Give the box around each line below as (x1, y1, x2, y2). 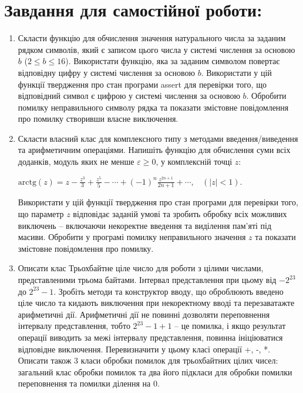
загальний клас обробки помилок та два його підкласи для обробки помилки (18, 365, 292, 378)
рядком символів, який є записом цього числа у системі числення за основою (18, 43, 295, 55)
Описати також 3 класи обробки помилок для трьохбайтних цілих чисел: (18, 354, 278, 367)
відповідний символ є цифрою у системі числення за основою (18, 89, 240, 102)
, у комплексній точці (156, 155, 233, 168)
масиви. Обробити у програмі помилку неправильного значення (18, 231, 246, 243)
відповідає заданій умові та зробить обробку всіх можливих (73, 208, 287, 220)
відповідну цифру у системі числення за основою (18, 66, 196, 78)
